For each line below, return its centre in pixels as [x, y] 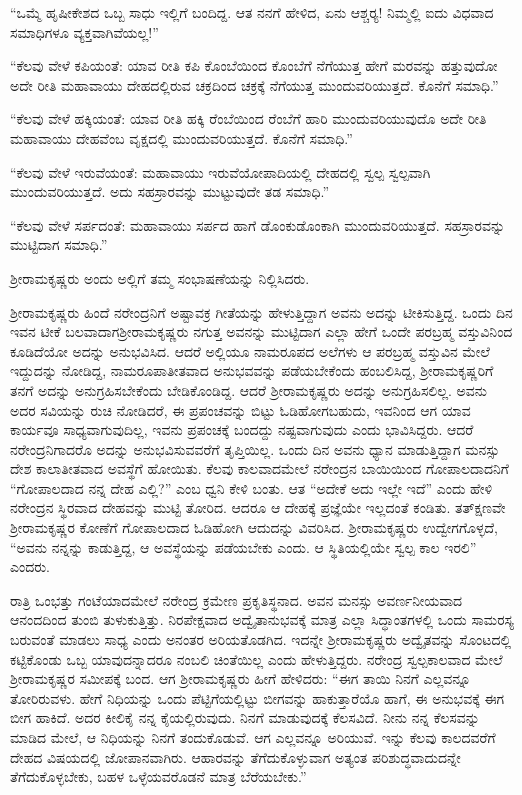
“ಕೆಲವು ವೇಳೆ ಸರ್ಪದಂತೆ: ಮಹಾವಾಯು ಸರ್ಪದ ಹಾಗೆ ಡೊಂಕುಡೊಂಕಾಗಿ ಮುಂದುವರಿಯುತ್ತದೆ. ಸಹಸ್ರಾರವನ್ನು [258, 224]
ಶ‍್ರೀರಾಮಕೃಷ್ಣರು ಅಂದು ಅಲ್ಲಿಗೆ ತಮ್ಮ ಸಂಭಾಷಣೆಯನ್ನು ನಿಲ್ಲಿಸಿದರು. [160, 277]
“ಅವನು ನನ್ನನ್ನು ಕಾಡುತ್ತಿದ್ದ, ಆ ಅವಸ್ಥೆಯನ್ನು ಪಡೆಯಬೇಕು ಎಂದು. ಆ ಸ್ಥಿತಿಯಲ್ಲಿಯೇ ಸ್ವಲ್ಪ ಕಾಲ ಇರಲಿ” [243, 546]
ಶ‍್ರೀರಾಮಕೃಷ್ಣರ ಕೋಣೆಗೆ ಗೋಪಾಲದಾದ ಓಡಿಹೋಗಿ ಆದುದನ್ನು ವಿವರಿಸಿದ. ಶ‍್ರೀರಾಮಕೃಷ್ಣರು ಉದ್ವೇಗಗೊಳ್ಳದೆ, [254, 527]
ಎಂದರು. [30, 566]
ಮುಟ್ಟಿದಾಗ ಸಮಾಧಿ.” [59, 244]
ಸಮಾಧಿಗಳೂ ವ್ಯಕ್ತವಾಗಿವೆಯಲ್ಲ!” [84, 31]
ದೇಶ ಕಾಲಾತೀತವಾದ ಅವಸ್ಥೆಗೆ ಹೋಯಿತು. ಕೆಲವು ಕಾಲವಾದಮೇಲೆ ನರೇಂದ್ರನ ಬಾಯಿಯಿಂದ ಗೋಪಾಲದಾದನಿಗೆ [259, 468]
